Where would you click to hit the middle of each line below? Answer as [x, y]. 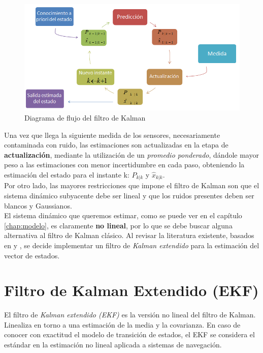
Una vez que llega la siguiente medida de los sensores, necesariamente [112, 135]
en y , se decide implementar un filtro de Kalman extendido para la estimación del [132, 245]
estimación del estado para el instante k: [67, 174]
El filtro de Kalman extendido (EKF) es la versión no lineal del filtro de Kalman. [130, 315]
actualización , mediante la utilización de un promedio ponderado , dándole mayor [131, 154]
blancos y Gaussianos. [38, 205]
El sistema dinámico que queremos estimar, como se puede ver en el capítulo [123, 215]
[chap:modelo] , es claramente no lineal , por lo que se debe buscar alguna [118, 225]
